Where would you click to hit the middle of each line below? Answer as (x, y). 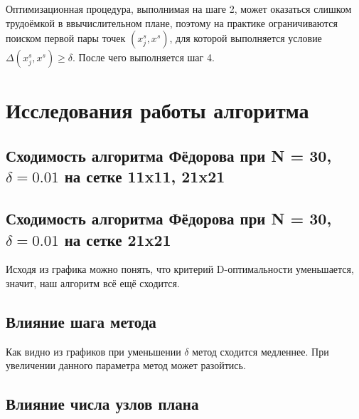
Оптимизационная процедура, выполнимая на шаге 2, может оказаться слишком (179, 9)
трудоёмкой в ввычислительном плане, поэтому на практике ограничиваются (172, 22)
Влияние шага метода (81, 321)
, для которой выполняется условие (246, 38)
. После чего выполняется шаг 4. (144, 57)
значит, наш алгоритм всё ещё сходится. (93, 283)
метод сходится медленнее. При (261, 351)
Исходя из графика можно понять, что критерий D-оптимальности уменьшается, (180, 269)
